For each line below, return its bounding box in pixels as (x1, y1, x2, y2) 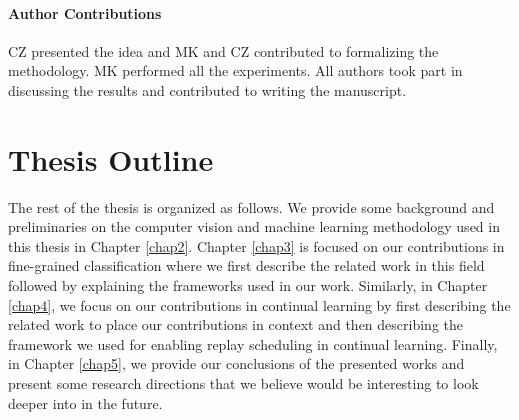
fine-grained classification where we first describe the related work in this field (8, 255, 485, 276)
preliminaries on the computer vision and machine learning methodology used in (8, 216, 500, 237)
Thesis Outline (8, 138, 214, 179)
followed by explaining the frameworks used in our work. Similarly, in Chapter (8, 275, 488, 296)
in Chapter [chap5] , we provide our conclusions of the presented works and (8, 353, 465, 374)
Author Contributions (8, 2, 162, 23)
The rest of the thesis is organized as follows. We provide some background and (8, 196, 495, 217)
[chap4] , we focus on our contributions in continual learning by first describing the (8, 294, 511, 315)
